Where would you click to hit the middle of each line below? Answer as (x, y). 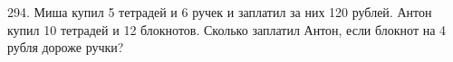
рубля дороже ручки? (66, 47)
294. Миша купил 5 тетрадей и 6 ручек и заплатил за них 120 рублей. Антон (220, 12)
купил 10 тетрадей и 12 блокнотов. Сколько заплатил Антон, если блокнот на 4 (227, 29)
